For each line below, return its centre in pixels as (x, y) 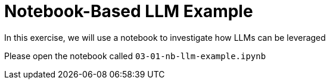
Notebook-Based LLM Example (129, 11)
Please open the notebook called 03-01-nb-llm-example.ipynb (135, 56)
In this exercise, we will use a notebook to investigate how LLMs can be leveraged (165, 37)
